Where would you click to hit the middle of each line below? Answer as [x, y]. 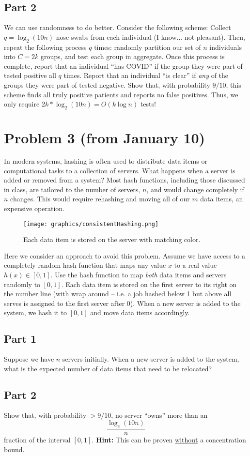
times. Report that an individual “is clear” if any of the [146, 75]
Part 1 [20, 339]
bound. [14, 449]
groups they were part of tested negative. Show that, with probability [107, 84]
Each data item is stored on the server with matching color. [112, 239]
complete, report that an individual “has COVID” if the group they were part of [123, 66]
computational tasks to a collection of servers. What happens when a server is [120, 170]
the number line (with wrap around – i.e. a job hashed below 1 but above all [118, 294]
